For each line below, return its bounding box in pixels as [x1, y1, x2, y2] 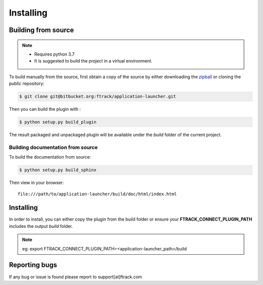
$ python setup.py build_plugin [19, 120, 97, 125]
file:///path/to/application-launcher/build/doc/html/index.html [18, 191, 177, 197]
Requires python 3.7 [34, 51, 75, 57]
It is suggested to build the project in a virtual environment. [34, 58, 153, 64]
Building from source [9, 26, 74, 34]
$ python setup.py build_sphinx [19, 167, 97, 173]
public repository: [9, 81, 45, 86]
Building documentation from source [9, 144, 98, 151]
